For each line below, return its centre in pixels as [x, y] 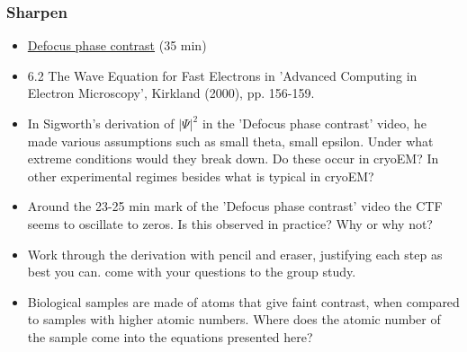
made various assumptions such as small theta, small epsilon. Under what [230, 141]
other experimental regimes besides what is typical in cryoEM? [201, 176]
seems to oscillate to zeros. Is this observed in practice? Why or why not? [230, 223]
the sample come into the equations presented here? [170, 336]
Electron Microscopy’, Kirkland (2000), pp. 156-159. [171, 93]
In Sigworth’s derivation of [101, 123]
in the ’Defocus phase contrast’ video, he [314, 123]
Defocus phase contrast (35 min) [117, 45]
